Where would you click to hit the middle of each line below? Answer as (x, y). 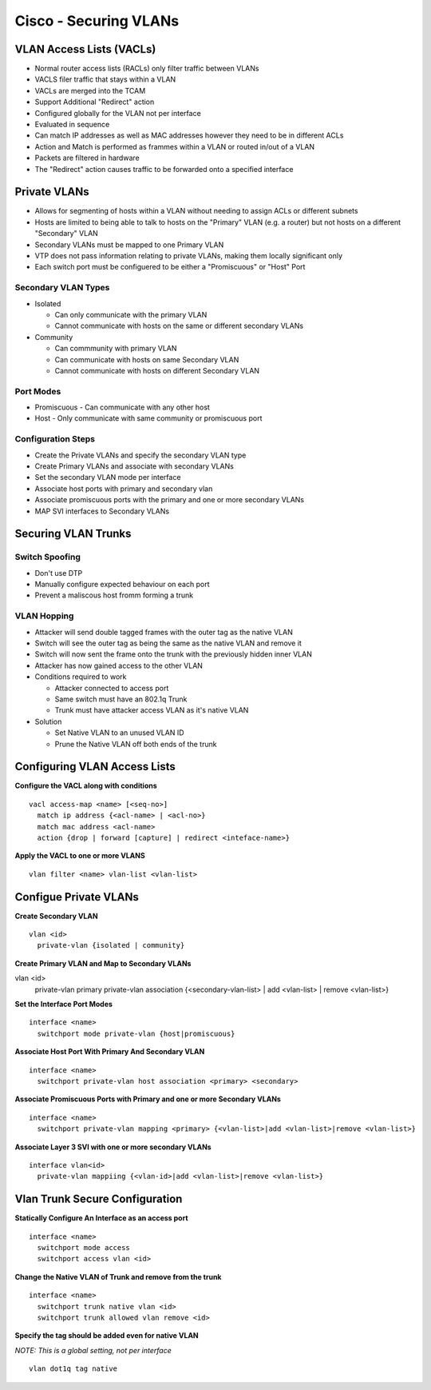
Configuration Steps (55, 439)
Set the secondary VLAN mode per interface (108, 477)
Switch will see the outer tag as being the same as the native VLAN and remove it (168, 643)
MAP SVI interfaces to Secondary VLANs (102, 511)
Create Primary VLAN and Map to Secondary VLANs (103, 963)
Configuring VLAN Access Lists (95, 767)
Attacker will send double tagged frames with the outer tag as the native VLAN (164, 632)
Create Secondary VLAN (57, 916)
